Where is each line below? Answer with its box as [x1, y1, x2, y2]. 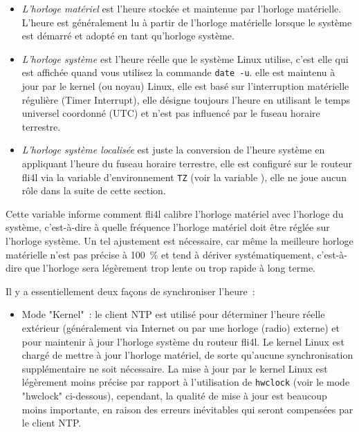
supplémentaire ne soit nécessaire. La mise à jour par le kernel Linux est [21, 361, 328, 375]
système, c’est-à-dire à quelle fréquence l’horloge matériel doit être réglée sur [6, 220, 330, 234]
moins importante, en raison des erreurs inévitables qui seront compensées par [21, 402, 353, 416]
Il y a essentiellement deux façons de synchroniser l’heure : [6, 283, 255, 298]
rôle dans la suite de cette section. [21, 183, 166, 198]
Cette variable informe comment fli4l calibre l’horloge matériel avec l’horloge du [6, 206, 344, 220]
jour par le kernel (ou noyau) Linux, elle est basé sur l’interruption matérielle [21, 79, 349, 93]
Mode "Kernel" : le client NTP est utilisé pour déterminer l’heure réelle [21, 307, 325, 321]
